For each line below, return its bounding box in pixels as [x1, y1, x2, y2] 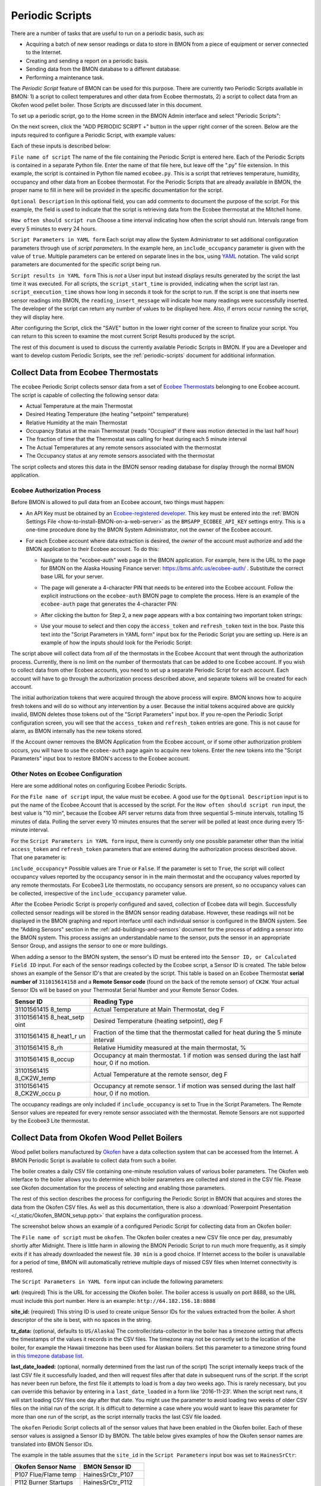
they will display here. [11, 313, 65, 320]
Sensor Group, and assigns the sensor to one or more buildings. [11, 942, 168, 949]
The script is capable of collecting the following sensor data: [11, 391, 160, 398]
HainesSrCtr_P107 [83, 1470, 134, 1478]
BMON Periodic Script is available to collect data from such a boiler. [11, 1157, 177, 1164]
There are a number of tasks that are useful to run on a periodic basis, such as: [11, 30, 205, 37]
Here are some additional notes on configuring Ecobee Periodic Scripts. [11, 782, 187, 789]
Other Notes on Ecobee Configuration [11, 770, 122, 778]
